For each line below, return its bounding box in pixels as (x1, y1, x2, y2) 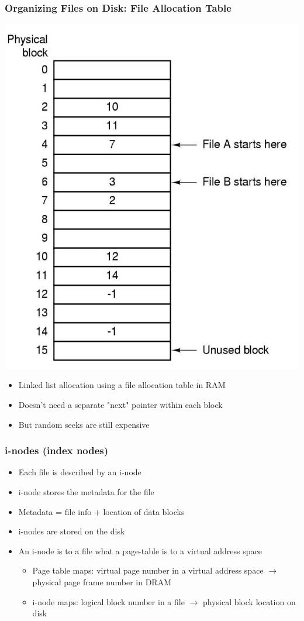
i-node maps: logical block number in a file (32, 595, 185, 608)
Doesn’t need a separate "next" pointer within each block (18, 399, 223, 410)
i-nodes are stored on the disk (18, 525, 125, 537)
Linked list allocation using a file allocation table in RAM (18, 379, 226, 391)
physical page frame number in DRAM (32, 575, 171, 588)
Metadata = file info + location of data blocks (18, 505, 185, 517)
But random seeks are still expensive (18, 418, 150, 430)
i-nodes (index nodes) (5, 443, 109, 458)
